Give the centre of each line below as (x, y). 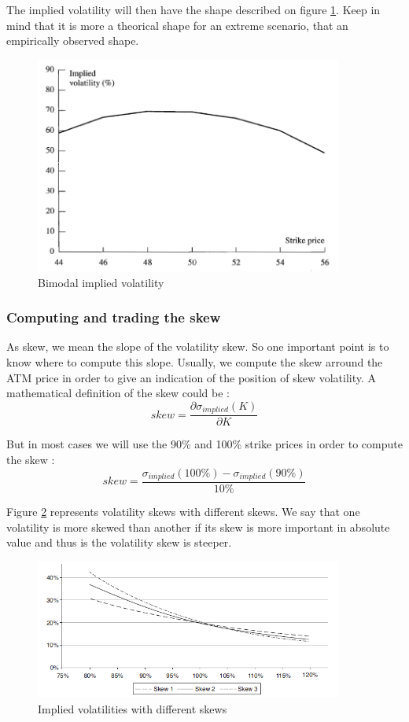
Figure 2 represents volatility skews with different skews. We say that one (183, 511)
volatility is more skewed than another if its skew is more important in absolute (198, 527)
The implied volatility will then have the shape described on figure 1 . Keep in (193, 9)
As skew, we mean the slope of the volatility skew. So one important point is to (198, 346)
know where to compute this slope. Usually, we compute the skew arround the (195, 362)
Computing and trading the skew (114, 317)
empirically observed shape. (73, 41)
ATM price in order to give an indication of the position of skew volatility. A (192, 377)
